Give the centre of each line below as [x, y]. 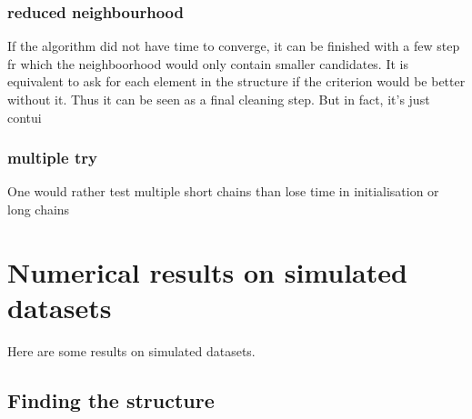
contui [25, 117]
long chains [39, 209]
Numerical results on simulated [207, 271]
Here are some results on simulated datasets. [131, 350]
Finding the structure [111, 399]
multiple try [52, 158]
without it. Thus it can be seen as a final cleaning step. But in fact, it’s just [219, 99]
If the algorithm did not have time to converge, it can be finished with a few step [234, 46]
